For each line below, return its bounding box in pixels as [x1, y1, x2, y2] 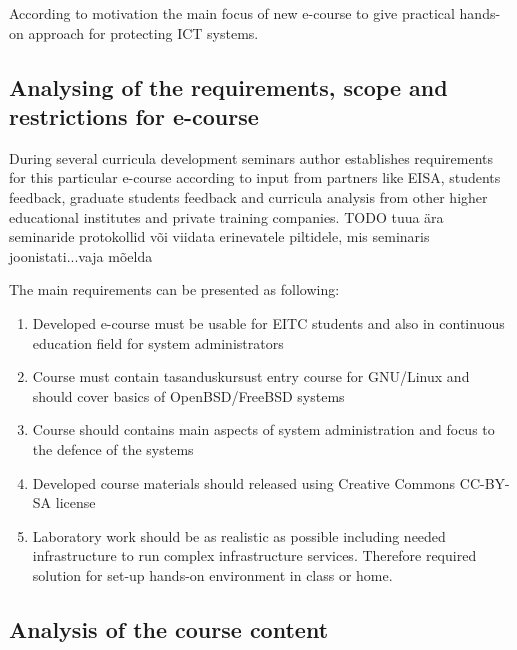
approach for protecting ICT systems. [28, 22, 259, 43]
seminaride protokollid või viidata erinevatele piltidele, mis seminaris [9, 226, 430, 247]
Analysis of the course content [9, 613, 329, 644]
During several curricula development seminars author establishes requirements [9, 147, 494, 168]
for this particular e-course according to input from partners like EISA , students [9, 167, 501, 188]
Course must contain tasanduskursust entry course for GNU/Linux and [32, 366, 470, 387]
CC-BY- [459, 472, 510, 493]
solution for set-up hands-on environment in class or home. [32, 564, 393, 585]
